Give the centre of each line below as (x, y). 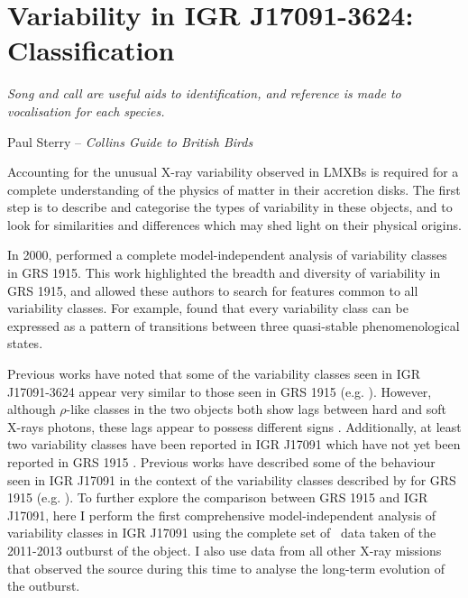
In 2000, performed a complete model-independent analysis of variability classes (227, 255)
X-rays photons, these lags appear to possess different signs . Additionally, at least (234, 426)
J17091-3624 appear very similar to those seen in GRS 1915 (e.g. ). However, (220, 391)
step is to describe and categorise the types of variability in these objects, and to (230, 207)
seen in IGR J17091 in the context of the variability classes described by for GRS (232, 479)
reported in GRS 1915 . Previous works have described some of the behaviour (221, 462)
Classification (91, 50)
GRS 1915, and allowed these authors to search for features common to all (213, 290)
